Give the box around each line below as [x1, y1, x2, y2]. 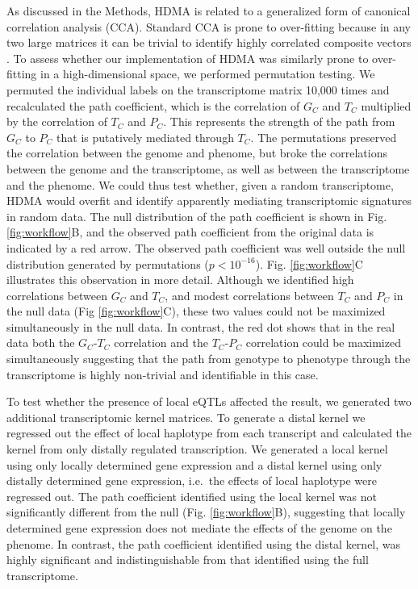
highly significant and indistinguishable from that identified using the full [6, 551, 369, 568]
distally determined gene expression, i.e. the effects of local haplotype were [6, 472, 377, 489]
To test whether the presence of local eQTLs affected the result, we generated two [6, 393, 412, 410]
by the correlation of [6, 113, 107, 130]
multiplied [361, 97, 412, 114]
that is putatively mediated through [56, 128, 234, 145]
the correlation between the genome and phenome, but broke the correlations [6, 144, 387, 161]
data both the [6, 334, 75, 351]
